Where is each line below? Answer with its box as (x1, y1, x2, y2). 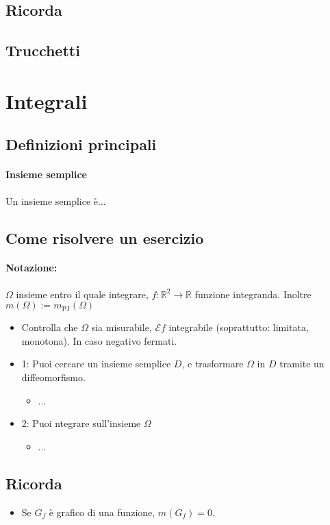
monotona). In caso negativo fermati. (21, 333, 177, 347)
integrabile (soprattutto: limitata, (168, 320, 309, 334)
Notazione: (5, 260, 58, 275)
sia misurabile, (91, 320, 152, 334)
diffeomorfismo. (21, 370, 86, 384)
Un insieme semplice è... (5, 193, 106, 208)
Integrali (5, 86, 88, 114)
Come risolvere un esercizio (5, 227, 204, 248)
